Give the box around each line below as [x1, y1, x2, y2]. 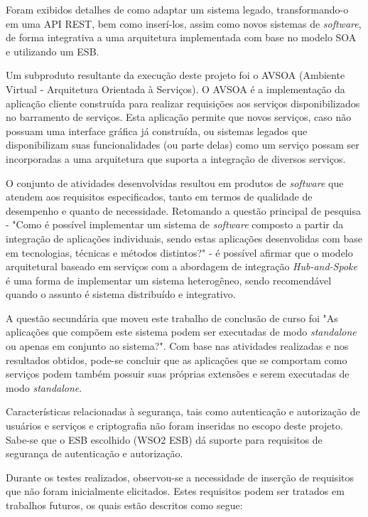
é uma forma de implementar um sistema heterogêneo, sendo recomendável [6, 272, 332, 287]
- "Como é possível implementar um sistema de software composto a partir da [6, 217, 344, 232]
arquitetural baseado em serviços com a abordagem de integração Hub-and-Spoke [6, 259, 357, 274]
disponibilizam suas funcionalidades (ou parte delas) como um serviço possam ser [6, 137, 359, 152]
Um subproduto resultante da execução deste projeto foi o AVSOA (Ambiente [6, 68, 345, 82]
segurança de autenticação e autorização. [6, 446, 183, 461]
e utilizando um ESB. [6, 43, 99, 58]
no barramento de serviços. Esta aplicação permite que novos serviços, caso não [6, 110, 352, 124]
